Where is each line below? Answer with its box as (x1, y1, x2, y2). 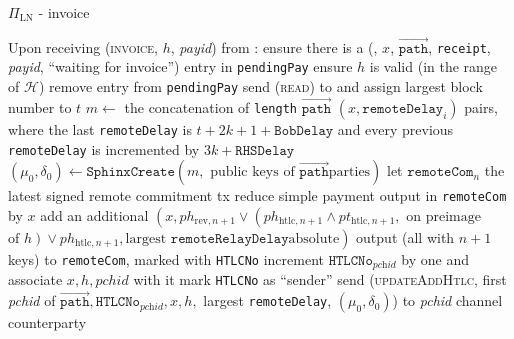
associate (8, 269, 63, 290)
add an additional (40, 204, 149, 225)
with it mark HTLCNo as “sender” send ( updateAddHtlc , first (133, 269, 507, 290)
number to (8, 97, 72, 117)
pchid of (8, 290, 56, 311)
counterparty (8, 312, 87, 333)
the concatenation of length (124, 97, 297, 117)
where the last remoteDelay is (8, 119, 192, 139)
